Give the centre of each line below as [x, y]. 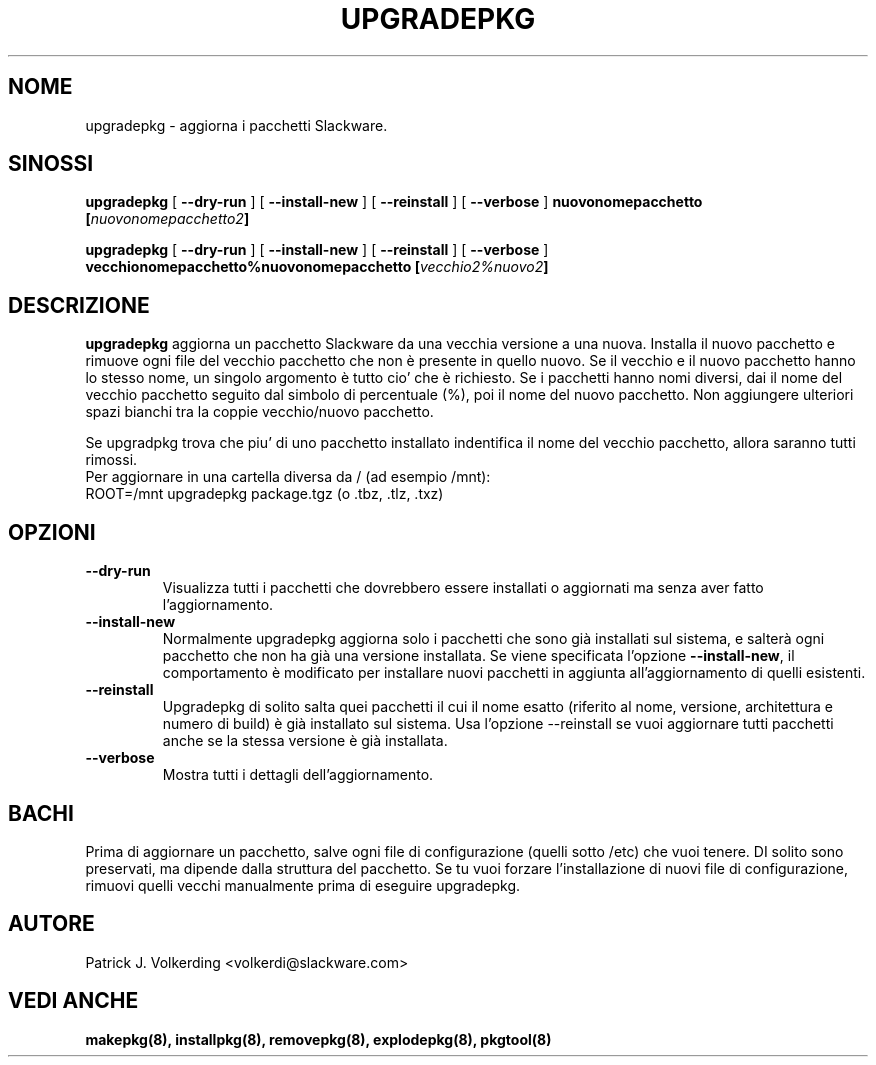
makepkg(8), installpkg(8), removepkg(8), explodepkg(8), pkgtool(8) [318, 1039]
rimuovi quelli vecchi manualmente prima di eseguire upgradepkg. [302, 885]
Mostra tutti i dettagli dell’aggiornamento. [298, 775]
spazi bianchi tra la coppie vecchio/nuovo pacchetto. [259, 412]
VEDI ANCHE [73, 1001]
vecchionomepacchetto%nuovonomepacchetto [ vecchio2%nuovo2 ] [317, 267]
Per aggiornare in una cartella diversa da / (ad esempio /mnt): [288, 477]
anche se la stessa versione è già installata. [305, 741]
